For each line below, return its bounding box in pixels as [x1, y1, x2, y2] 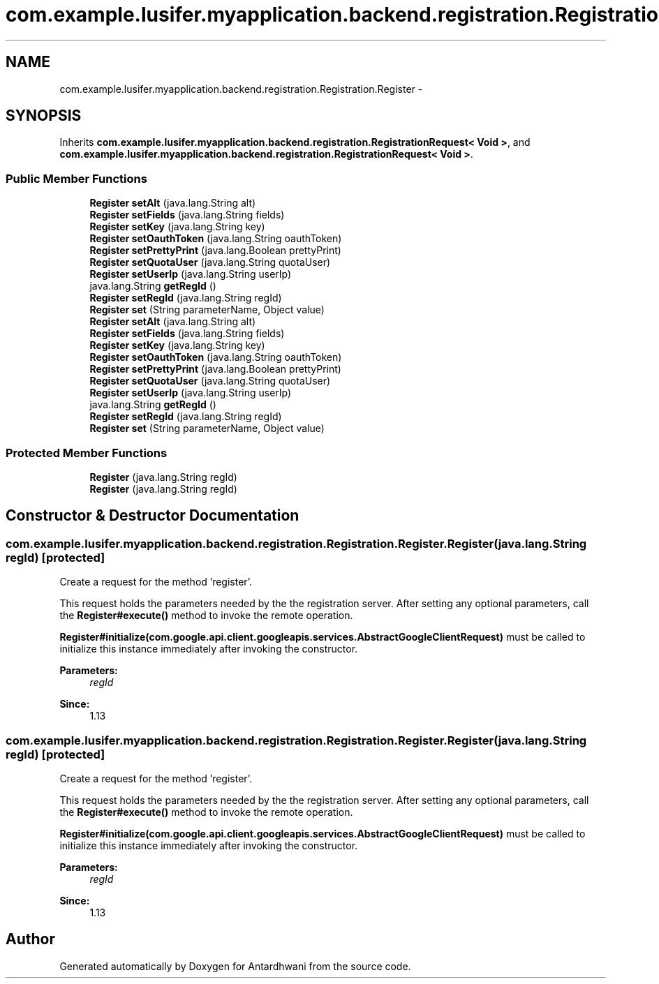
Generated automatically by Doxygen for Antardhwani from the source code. [59, 960, 411, 972]
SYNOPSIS [6, 107, 82, 125]
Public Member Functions [6, 171, 147, 186]
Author [6, 930, 55, 948]
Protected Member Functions [6, 445, 168, 460]
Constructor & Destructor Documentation [6, 507, 299, 525]
